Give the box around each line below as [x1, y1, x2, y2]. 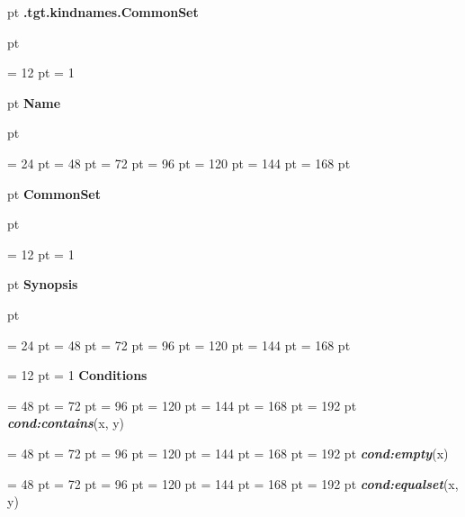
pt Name [7, 93, 61, 112]
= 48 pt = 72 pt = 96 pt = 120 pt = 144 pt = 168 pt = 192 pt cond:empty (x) [7, 443, 449, 462]
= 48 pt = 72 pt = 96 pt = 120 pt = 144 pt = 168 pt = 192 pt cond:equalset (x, [7, 474, 459, 493]
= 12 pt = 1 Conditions [7, 366, 148, 385]
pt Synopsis [7, 275, 78, 294]
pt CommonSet [7, 184, 101, 203]
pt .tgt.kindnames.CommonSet [7, 3, 199, 21]
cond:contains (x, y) [7, 413, 125, 432]
